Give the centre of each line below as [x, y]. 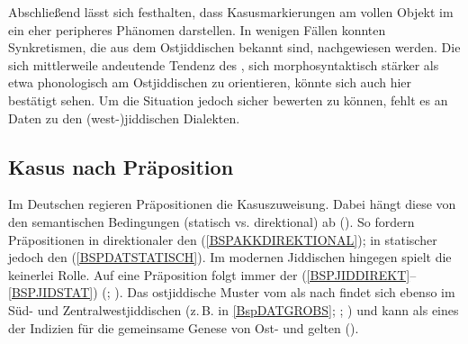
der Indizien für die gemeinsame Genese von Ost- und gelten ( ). [184, 327]
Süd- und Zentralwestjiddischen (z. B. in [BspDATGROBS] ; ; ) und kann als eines [234, 309]
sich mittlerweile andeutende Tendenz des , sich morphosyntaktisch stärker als [224, 64]
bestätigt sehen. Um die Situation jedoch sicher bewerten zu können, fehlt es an [228, 100]
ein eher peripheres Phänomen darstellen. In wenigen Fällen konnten [197, 29]
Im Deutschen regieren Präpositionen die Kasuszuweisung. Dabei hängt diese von [232, 204]
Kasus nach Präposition [121, 166]
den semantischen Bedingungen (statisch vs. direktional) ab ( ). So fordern [211, 221]
